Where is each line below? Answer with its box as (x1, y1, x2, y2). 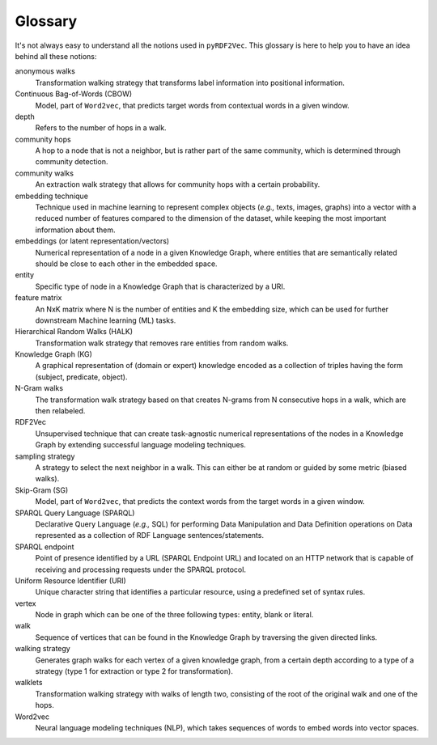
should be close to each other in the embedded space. (35, 259, 218, 269)
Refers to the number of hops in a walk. (35, 123, 167, 133)
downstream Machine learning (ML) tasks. (35, 315, 176, 325)
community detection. (35, 157, 108, 167)
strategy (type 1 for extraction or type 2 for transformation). (35, 667, 234, 676)
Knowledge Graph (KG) (15, 349, 93, 359)
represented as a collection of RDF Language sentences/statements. (35, 531, 265, 540)
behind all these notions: (15, 51, 97, 61)
